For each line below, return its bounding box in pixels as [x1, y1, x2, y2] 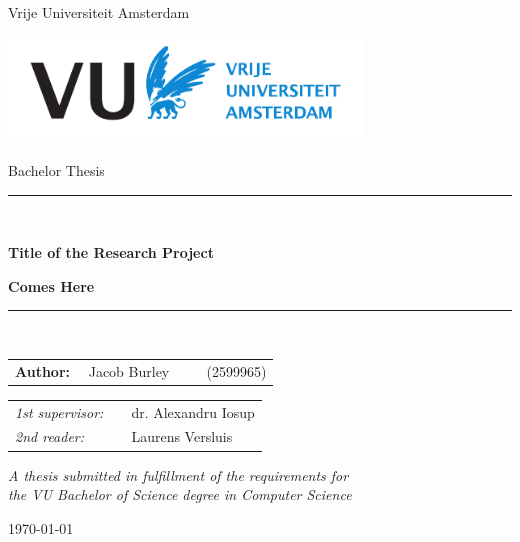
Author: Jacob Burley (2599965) [15, 360, 267, 381]
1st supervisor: [15, 401, 104, 422]
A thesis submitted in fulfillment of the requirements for [8, 464, 349, 485]
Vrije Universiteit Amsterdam [8, 2, 190, 22]
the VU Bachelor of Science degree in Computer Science [8, 484, 352, 505]
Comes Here [8, 275, 95, 296]
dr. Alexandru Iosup [131, 401, 255, 422]
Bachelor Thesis [8, 160, 105, 180]
